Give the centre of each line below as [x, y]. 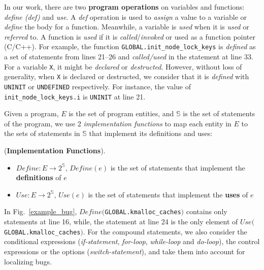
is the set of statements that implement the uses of [168, 194]
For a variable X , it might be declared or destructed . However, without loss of [123, 66]
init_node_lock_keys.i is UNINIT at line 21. [75, 96]
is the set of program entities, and [121, 113]
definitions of [39, 177]
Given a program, [31, 113]
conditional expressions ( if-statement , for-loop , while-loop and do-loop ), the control [132, 241]
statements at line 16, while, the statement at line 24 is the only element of [121, 222]
